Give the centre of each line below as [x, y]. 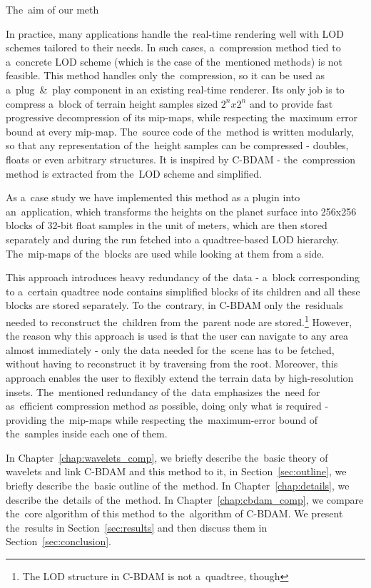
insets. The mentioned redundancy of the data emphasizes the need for [163, 391]
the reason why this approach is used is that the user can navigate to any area [177, 336]
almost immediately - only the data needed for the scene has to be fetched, [170, 349]
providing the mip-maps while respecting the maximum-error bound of [162, 419]
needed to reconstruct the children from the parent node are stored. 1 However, [179, 320]
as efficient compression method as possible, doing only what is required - [167, 406]
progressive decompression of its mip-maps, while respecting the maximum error [182, 117]
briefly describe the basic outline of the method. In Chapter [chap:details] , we [178, 486]
